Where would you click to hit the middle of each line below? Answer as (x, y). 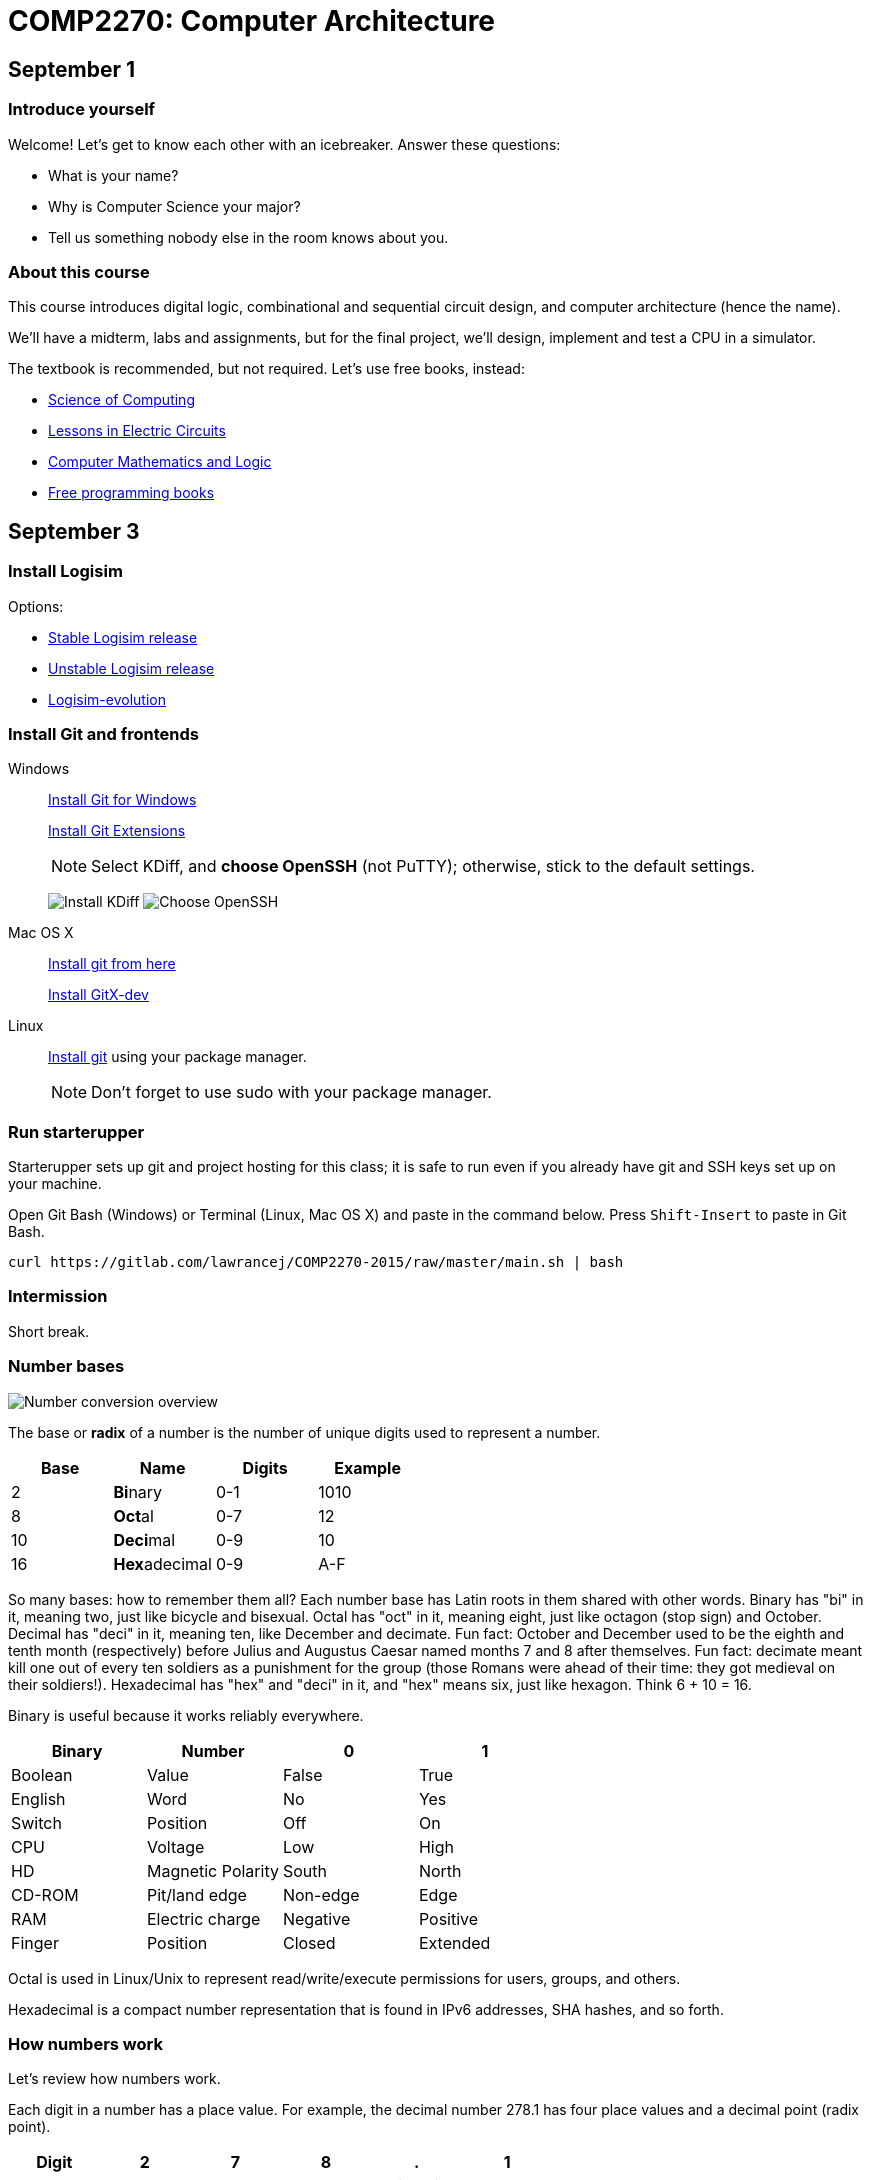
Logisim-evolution (107, 699)
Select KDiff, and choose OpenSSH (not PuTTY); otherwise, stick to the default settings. (423, 866)
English (38, 1798)
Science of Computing (121, 400)
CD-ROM (45, 1894)
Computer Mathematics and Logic (160, 462)
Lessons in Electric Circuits (137, 431)
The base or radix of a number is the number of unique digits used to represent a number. (304, 1432)
